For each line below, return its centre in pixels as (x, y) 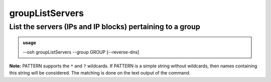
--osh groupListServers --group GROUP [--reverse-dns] (81, 52)
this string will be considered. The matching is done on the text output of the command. (100, 73)
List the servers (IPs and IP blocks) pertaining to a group (105, 27)
